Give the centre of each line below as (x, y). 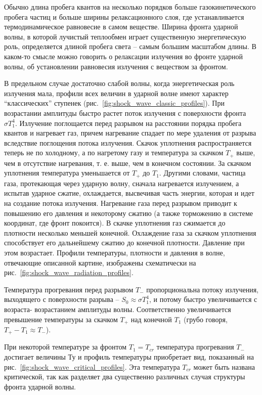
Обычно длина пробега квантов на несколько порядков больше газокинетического (130, 7)
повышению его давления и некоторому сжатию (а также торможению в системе (128, 213)
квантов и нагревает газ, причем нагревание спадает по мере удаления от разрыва (130, 133)
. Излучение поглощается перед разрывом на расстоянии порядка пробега (128, 123)
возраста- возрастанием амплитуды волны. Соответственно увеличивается (118, 309)
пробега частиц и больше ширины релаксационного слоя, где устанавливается (124, 16)
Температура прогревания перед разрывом (69, 289)
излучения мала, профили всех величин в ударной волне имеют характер (116, 93)
